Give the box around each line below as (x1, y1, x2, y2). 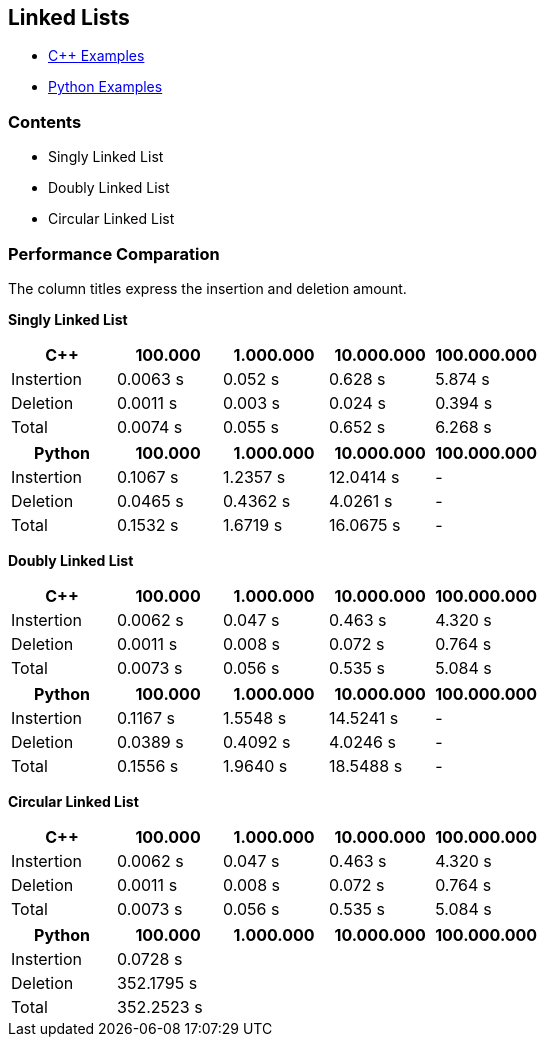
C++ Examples (48, 47, 145, 65)
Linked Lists (8, 5, 130, 30)
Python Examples (48, 78, 163, 96)
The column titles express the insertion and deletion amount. (8, 279, 407, 297)
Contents (8, 111, 82, 132)
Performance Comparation (8, 243, 220, 264)
